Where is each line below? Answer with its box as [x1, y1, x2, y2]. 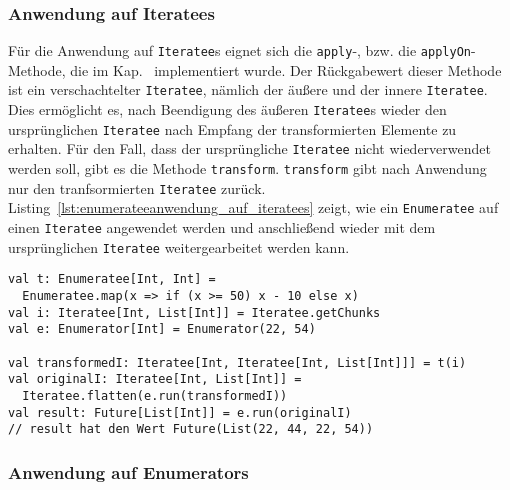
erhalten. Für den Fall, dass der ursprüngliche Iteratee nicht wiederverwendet [8, 138, 491, 159]
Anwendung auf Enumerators [8, 459, 249, 484]
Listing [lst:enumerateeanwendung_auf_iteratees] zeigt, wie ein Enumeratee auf [8, 197, 499, 218]
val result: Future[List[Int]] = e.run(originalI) [8, 405, 352, 420]
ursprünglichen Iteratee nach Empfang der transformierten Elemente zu [8, 118, 457, 139]
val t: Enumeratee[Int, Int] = [8, 272, 216, 287]
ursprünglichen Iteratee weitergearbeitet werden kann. [8, 236, 350, 257]
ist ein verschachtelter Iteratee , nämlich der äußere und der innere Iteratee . [8, 79, 488, 100]
